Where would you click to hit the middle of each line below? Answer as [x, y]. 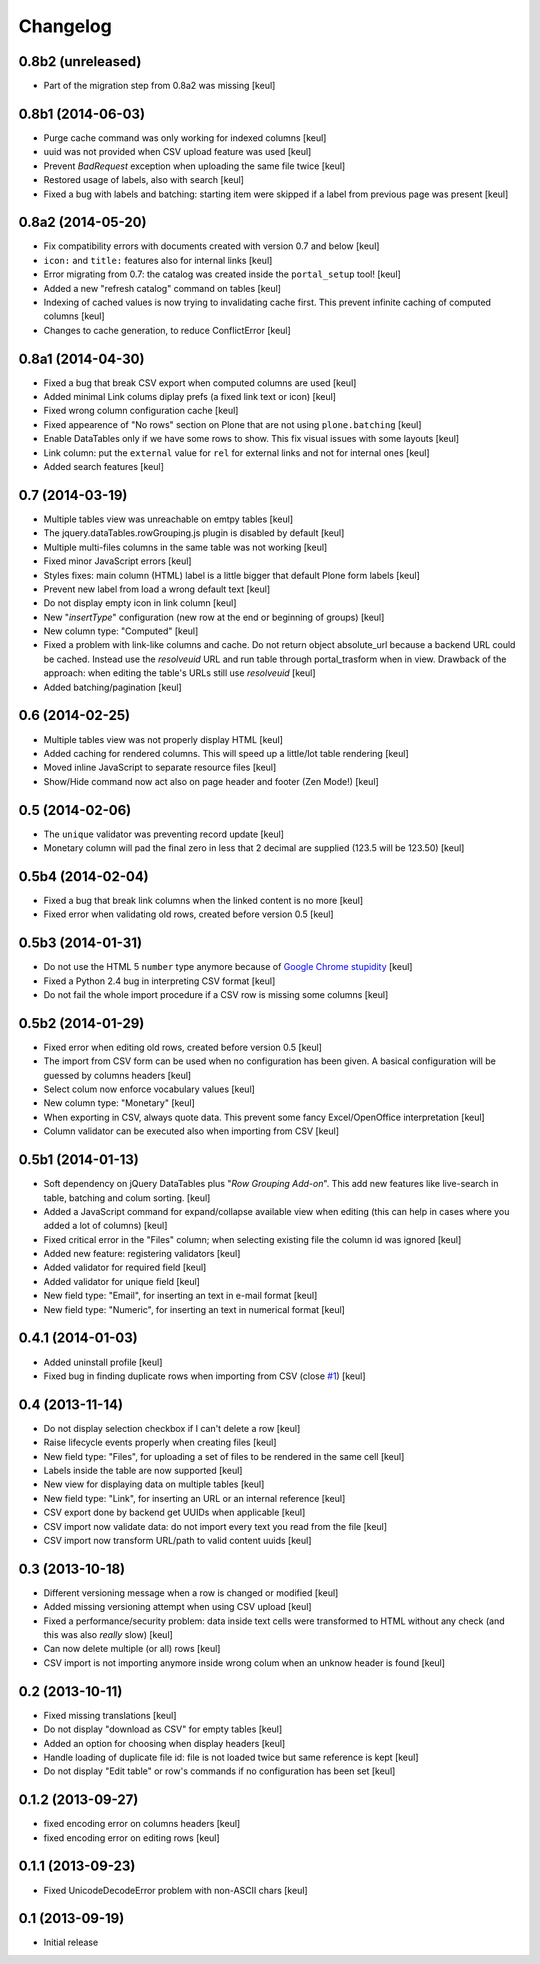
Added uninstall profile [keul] [103, 1362]
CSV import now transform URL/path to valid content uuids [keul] [177, 1540]
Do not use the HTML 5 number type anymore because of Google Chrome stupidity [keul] [228, 967]
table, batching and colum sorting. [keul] [127, 1197]
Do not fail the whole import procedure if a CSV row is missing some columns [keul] [216, 994]
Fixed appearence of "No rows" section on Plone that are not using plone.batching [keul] [232, 424]
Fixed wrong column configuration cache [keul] [141, 411]
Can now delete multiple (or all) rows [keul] [132, 1649]
